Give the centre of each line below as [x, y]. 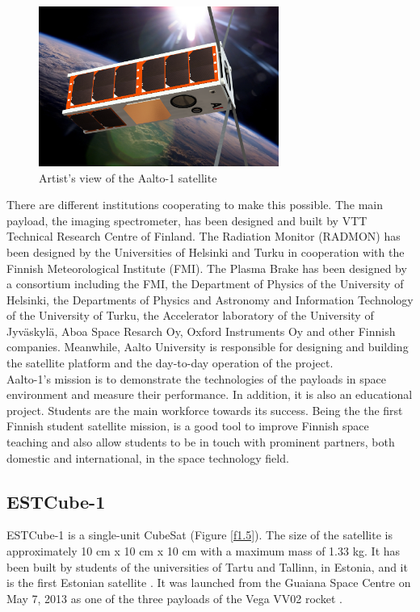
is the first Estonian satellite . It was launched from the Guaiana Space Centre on [209, 583]
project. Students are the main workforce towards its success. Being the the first [205, 410]
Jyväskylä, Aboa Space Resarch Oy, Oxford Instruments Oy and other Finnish [201, 331]
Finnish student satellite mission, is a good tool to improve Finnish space [188, 426]
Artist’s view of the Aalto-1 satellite [128, 177]
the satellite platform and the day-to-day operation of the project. [170, 363]
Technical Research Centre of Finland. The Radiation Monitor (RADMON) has [204, 236]
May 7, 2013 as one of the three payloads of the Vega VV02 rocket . [174, 598]
